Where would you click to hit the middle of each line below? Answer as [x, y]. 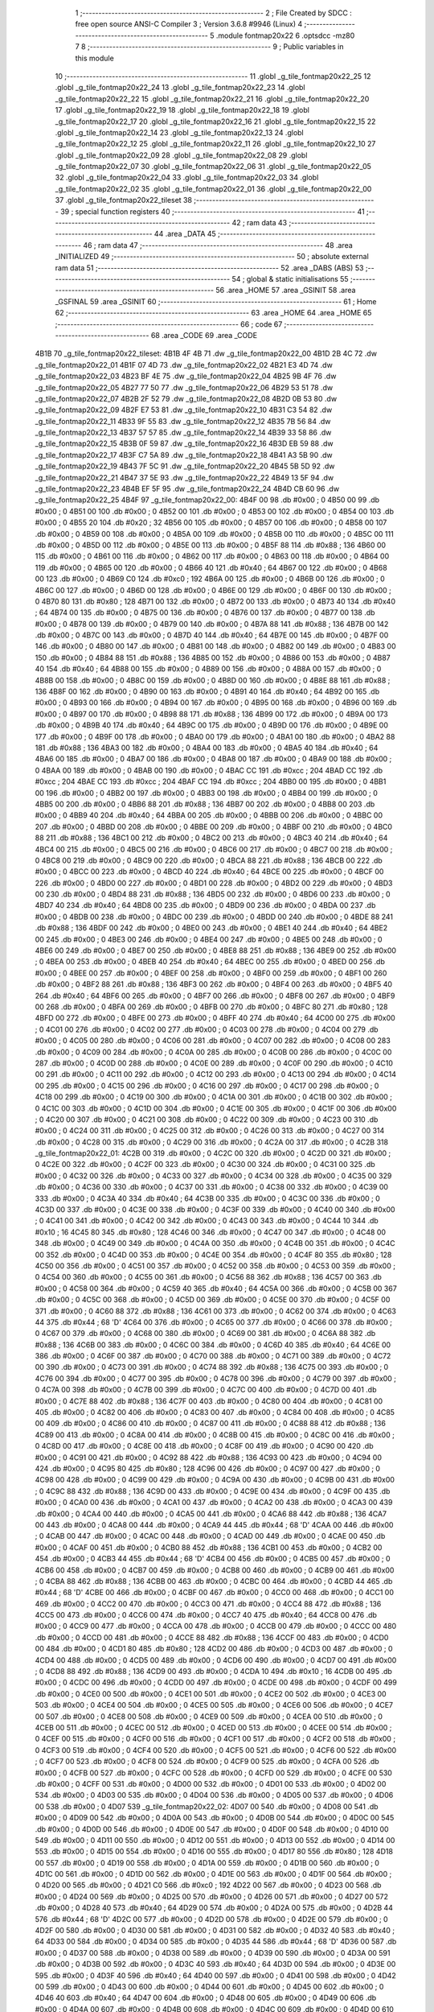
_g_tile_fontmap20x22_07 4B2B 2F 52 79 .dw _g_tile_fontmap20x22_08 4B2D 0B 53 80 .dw [186, 398]
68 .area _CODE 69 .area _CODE [204, 335]
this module [94, 58]
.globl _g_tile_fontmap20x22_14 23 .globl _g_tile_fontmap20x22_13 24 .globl [180, 132]
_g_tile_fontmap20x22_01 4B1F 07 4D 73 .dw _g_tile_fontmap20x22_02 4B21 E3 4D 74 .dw [184, 365]
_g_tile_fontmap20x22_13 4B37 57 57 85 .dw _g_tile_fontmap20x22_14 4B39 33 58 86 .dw [183, 433]
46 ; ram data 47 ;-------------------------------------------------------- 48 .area [218, 245]
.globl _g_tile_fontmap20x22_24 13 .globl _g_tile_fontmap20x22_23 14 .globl [180, 88]
